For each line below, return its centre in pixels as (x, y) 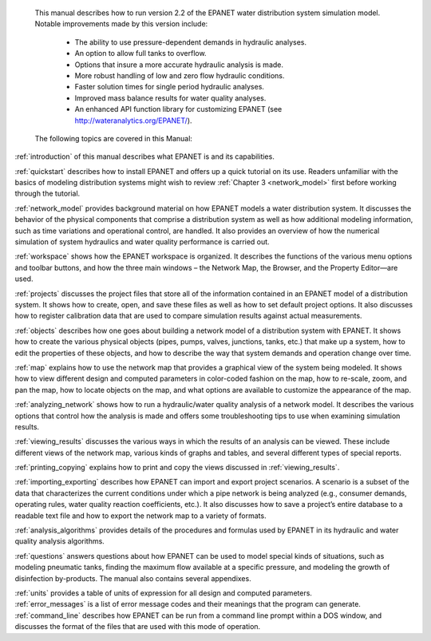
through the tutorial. (47, 194)
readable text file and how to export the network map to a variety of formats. (140, 516)
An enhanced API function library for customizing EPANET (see (178, 109)
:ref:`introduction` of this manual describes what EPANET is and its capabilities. (144, 156)
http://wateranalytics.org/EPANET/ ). (133, 121)
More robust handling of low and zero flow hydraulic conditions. (180, 75)
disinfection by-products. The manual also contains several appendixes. (133, 578)
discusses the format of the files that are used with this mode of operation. (138, 627)
